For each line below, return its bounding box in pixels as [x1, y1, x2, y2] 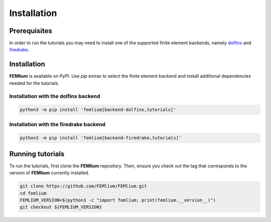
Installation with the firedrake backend [9, 121, 105, 128]
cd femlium [20, 190, 47, 196]
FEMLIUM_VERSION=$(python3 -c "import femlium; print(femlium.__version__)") [20, 197, 216, 203]
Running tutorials [9, 149, 65, 158]
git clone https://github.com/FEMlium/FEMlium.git [20, 183, 148, 189]
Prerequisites [9, 27, 52, 35]
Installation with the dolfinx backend [9, 93, 100, 100]
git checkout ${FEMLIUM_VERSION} [20, 204, 102, 210]
